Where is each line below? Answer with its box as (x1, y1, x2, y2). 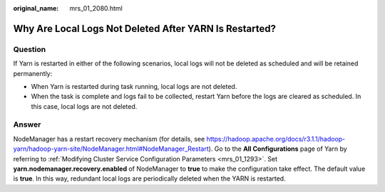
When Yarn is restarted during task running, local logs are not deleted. (31, 82, 237, 90)
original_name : (13, 4, 59, 12)
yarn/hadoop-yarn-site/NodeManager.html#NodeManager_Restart (13, 144, 210, 153)
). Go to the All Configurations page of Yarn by (208, 144, 347, 153)
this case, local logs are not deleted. (31, 102, 138, 110)
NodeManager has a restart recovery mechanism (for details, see (13, 134, 205, 143)
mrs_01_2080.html (69, 4, 123, 12)
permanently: (13, 69, 53, 78)
